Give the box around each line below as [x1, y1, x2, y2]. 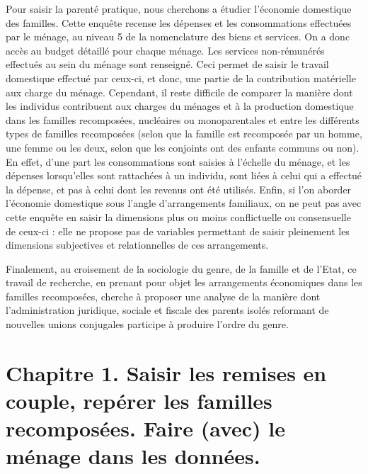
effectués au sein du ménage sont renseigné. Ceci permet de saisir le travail [6, 57, 329, 72]
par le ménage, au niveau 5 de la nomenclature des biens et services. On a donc [6, 29, 350, 44]
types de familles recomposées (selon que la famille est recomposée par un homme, [6, 126, 362, 141]
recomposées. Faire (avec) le [6, 414, 286, 443]
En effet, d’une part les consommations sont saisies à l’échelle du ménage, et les [6, 154, 350, 169]
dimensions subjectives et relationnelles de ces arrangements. [6, 237, 269, 252]
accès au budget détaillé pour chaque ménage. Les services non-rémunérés [6, 43, 325, 57]
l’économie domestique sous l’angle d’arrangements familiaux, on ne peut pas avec [6, 196, 362, 210]
